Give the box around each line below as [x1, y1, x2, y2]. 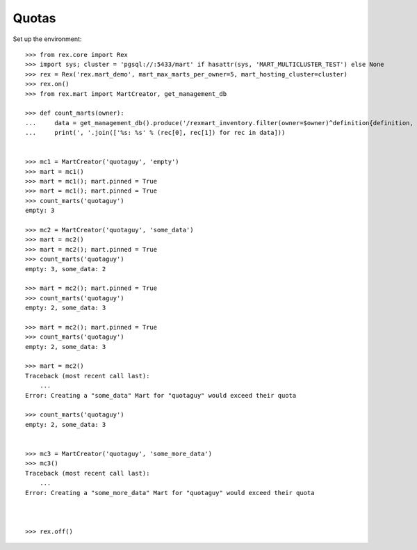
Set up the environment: [13, 35, 82, 43]
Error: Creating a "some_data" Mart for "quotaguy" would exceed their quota [25, 391, 297, 399]
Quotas [13, 10, 56, 26]
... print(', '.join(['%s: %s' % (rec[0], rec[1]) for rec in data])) [25, 129, 286, 137]
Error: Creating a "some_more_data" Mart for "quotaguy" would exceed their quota [25, 489, 315, 496]
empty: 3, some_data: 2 [25, 265, 106, 273]
